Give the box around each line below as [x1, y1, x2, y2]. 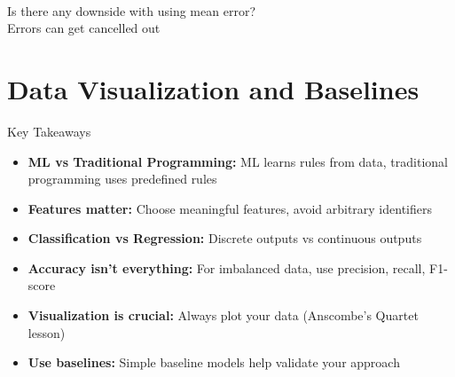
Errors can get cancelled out [7, 19, 161, 37]
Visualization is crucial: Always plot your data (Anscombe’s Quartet [27, 306, 419, 325]
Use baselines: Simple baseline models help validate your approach [27, 353, 400, 372]
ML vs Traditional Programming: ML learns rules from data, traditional [27, 152, 448, 170]
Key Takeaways [7, 122, 91, 140]
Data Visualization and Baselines [7, 70, 420, 106]
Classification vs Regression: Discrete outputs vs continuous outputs [27, 229, 422, 247]
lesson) [27, 323, 66, 342]
